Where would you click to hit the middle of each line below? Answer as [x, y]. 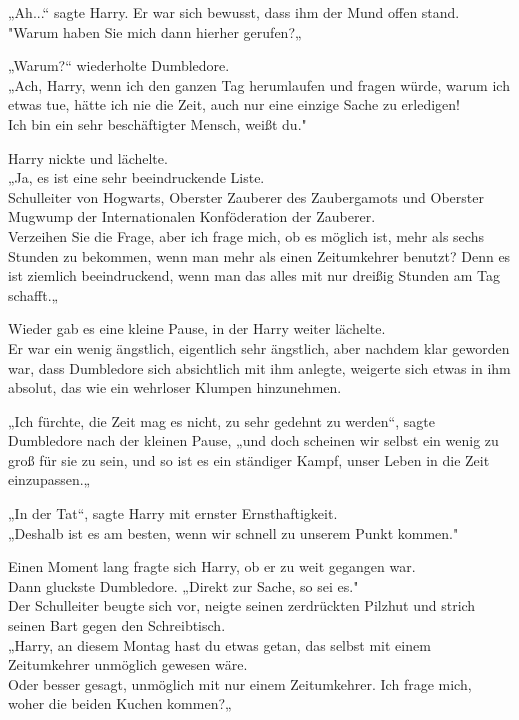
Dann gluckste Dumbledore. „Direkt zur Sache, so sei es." [183, 585]
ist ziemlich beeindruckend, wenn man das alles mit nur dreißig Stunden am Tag [254, 275]
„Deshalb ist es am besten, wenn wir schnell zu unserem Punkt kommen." [233, 532]
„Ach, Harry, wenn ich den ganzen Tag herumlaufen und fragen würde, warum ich [259, 84]
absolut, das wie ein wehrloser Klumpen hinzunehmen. [175, 387]
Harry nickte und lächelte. [88, 157]
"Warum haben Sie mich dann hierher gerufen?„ [155, 31]
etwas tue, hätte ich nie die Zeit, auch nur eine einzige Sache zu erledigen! [234, 104]
